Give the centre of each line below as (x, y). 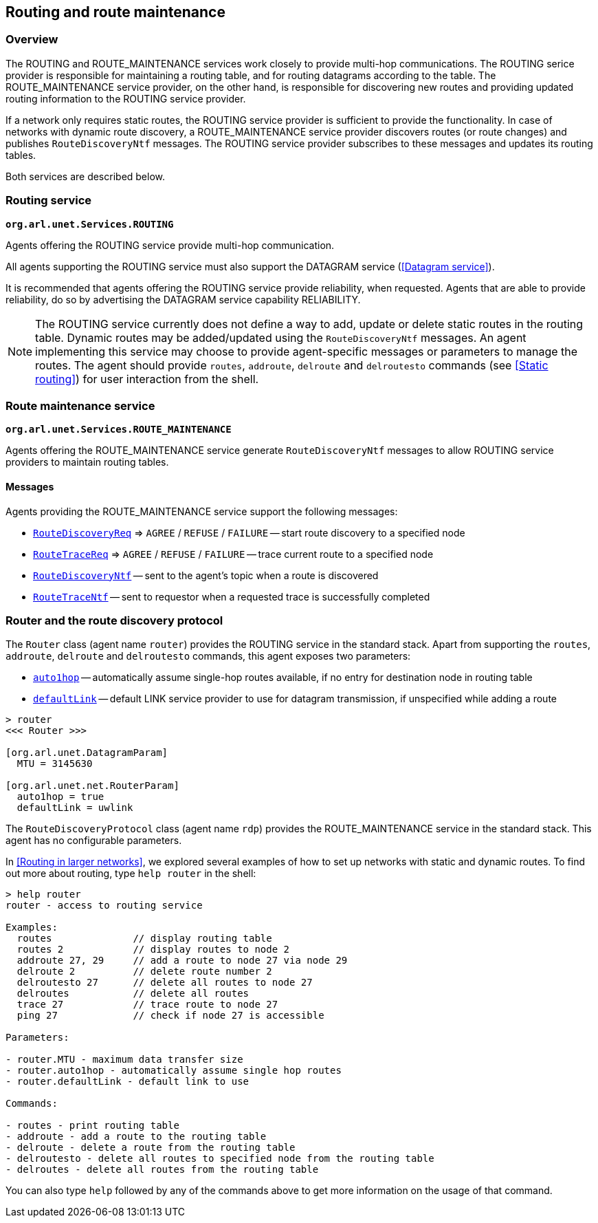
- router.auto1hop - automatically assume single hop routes (174, 1071)
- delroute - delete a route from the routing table (151, 1148)
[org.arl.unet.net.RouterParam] (92, 786)
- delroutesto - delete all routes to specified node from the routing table (220, 1159)
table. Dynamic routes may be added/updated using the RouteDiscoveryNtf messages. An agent (281, 337)
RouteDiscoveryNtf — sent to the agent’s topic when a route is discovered (206, 575)
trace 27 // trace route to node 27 (147, 1005)
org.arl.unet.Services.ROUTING (90, 224)
